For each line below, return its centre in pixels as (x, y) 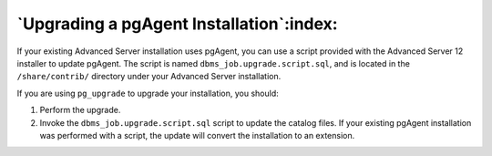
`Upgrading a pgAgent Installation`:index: (177, 24)
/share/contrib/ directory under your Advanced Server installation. (149, 77)
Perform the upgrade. (80, 110)
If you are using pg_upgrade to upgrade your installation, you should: (148, 93)
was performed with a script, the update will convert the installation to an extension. (197, 135)
